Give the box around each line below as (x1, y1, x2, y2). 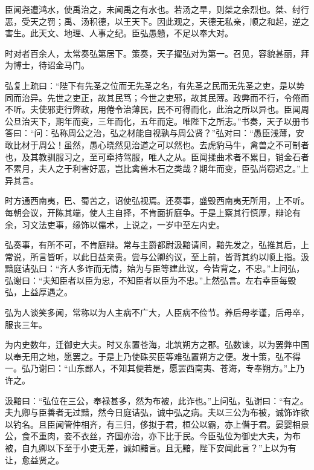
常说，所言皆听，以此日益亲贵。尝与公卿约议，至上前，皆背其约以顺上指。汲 (5, 250, 309, 263)
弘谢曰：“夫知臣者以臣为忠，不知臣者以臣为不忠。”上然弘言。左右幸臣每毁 (5, 273, 296, 286)
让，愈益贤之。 (5, 453, 64, 466)
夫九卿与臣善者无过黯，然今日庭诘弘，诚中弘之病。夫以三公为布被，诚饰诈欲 (5, 406, 309, 419)
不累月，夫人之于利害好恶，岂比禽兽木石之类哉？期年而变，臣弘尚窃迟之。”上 (5, 162, 309, 175)
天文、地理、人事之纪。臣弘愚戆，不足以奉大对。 (38, 27, 233, 39)
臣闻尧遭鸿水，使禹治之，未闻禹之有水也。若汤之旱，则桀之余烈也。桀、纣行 (5, 3, 309, 15)
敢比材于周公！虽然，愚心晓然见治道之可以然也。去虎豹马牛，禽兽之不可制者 (5, 138, 309, 151)
